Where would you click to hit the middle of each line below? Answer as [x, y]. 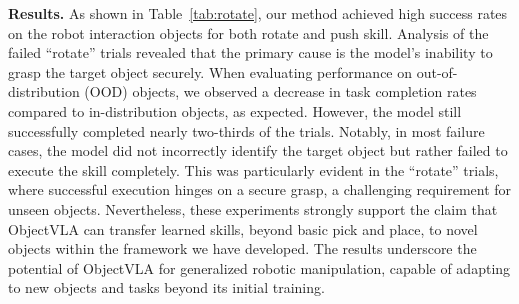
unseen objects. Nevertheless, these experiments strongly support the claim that [253, 208]
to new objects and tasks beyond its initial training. [166, 287]
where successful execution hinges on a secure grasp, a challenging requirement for [260, 189]
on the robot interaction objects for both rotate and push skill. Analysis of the [248, 32]
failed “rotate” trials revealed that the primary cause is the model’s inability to [250, 52]
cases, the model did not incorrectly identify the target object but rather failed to [258, 150]
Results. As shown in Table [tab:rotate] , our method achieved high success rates [258, 13]
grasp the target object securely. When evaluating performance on [210, 71]
